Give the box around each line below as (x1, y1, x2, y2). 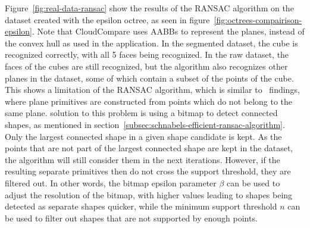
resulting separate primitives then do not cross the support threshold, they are (5, 165, 291, 177)
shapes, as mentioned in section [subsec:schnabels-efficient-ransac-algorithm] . (5, 118, 285, 130)
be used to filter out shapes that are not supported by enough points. (5, 211, 258, 224)
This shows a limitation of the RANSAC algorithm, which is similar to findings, (5, 83, 300, 96)
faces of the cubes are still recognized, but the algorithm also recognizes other (5, 60, 288, 72)
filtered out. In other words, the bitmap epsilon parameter (5, 176, 217, 189)
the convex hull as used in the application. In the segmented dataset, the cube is (5, 36, 298, 49)
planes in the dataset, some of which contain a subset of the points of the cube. (5, 71, 294, 84)
